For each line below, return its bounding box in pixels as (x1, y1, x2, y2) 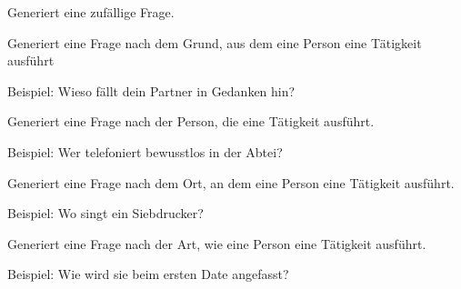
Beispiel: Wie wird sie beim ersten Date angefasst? (7, 264, 289, 284)
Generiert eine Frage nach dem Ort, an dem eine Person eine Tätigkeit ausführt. (7, 173, 455, 192)
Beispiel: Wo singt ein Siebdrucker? (7, 204, 204, 223)
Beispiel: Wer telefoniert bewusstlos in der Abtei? (7, 142, 283, 161)
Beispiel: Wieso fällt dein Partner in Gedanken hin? (7, 81, 296, 100)
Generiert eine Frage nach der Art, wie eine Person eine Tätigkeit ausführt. (7, 234, 426, 253)
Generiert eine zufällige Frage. (7, 3, 175, 21)
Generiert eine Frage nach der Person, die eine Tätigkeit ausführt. (7, 112, 375, 131)
